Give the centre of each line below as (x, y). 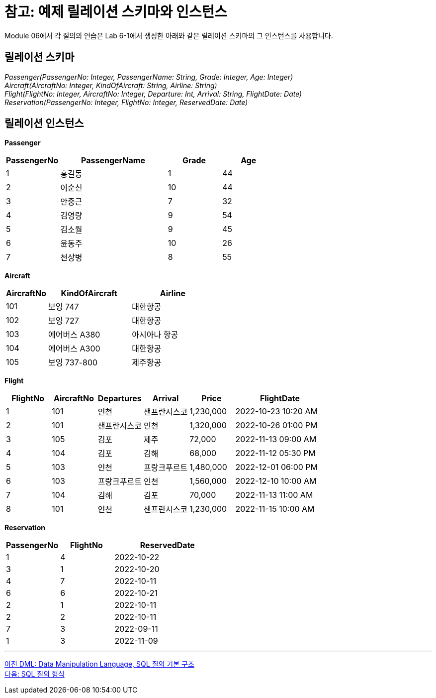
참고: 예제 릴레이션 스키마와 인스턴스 (116, 12)
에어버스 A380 (74, 335)
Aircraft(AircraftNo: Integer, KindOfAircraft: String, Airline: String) (111, 85)
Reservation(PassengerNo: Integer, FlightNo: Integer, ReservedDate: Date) (126, 102)
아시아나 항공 (155, 335)
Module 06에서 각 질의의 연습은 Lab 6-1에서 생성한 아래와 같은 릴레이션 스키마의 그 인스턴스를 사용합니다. (169, 35)
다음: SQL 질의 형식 (35, 674)
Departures (120, 399)
